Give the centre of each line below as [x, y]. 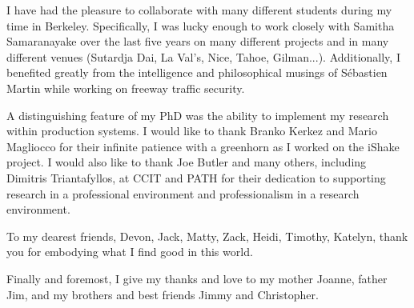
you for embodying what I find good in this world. [130, 252]
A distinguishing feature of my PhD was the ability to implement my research [198, 115]
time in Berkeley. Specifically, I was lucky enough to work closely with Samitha [201, 25]
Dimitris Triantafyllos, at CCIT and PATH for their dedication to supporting [196, 177]
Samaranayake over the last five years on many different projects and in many [198, 41]
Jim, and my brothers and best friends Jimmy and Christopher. [163, 294]
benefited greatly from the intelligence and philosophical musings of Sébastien [197, 72]
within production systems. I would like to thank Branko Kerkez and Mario [192, 131]
